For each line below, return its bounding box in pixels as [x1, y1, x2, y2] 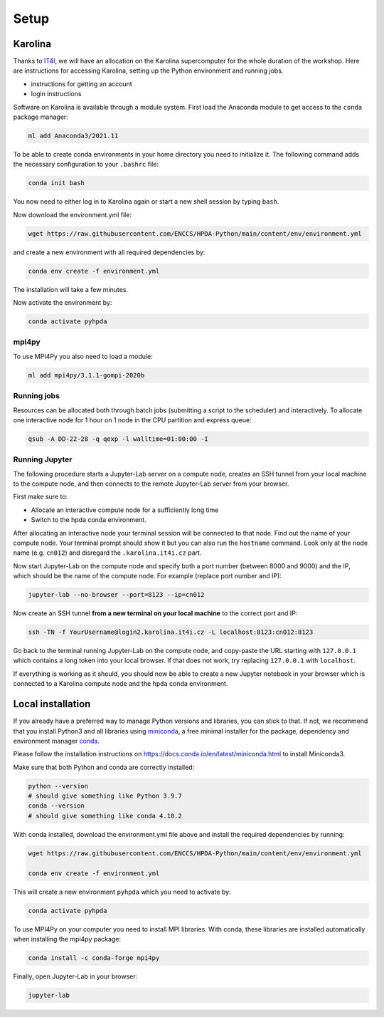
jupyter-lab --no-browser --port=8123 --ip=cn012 [28, 591, 205, 599]
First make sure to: [13, 492, 68, 501]
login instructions [31, 90, 82, 98]
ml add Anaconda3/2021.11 [28, 132, 119, 140]
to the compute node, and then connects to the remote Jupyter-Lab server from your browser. [13, 479, 289, 488]
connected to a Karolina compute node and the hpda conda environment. [13, 679, 228, 688]
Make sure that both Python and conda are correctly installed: [13, 763, 195, 771]
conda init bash [28, 179, 85, 187]
